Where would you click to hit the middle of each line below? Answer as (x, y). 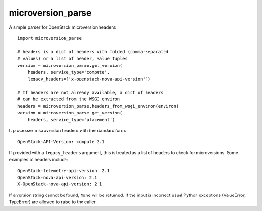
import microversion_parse (50, 38)
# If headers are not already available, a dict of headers (90, 93)
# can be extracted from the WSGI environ (69, 99)
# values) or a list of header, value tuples (73, 59)
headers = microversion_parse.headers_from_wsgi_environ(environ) (98, 106)
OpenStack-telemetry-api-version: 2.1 (64, 170)
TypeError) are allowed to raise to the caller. (53, 202)
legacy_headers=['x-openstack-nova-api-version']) (89, 79)
